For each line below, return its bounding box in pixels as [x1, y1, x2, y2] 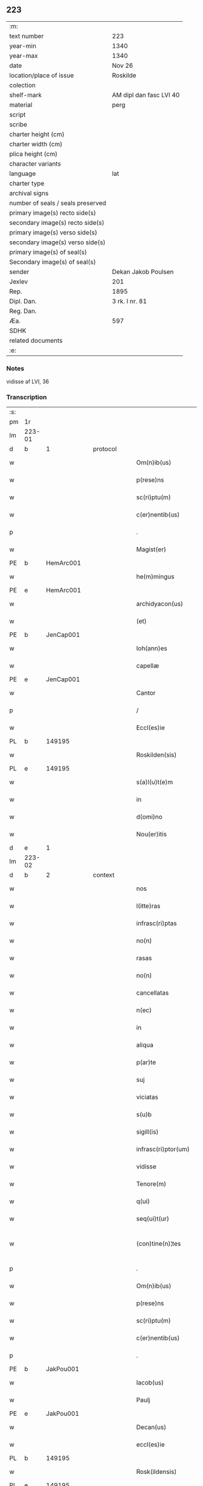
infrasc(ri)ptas [136, 919, 177, 928]
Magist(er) [136, 545, 166, 554]
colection [9, 81, 36, 89]
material [9, 100, 33, 109]
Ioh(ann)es [136, 644, 167, 653]
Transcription [6, 393, 47, 401]
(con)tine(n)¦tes [136, 1239, 181, 1248]
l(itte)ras [136, 902, 161, 910]
